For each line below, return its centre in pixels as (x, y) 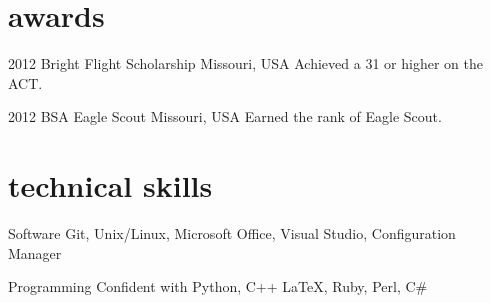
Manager (35, 252)
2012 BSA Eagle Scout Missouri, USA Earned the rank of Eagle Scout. (225, 116)
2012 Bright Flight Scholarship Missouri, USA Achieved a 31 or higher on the (245, 63)
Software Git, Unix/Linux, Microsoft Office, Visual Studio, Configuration (232, 233)
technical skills (110, 185)
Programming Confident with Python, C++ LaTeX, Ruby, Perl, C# (218, 286)
